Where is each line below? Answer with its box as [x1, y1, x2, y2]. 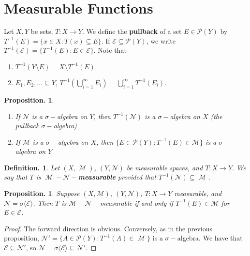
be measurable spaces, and [126, 162, 203, 172]
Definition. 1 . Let [4, 162, 60, 172]
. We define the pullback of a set [82, 26, 182, 36]
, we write [146, 35, 176, 45]
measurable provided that [78, 172, 156, 182]
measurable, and [174, 188, 222, 198]
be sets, [30, 26, 53, 36]
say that [4, 172, 28, 182]
